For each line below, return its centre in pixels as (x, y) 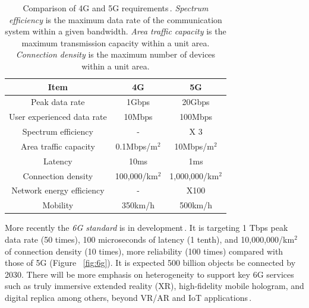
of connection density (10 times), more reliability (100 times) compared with (144, 251)
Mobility (58, 205)
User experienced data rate (58, 117)
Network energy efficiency (58, 190)
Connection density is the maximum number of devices (116, 54)
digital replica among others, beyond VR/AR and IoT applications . (128, 297)
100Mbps (196, 117)
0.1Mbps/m (136, 146)
